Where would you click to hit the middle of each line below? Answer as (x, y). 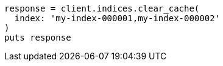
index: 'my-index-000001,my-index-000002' (117, 18)
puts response (38, 38)
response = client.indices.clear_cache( (102, 8)
